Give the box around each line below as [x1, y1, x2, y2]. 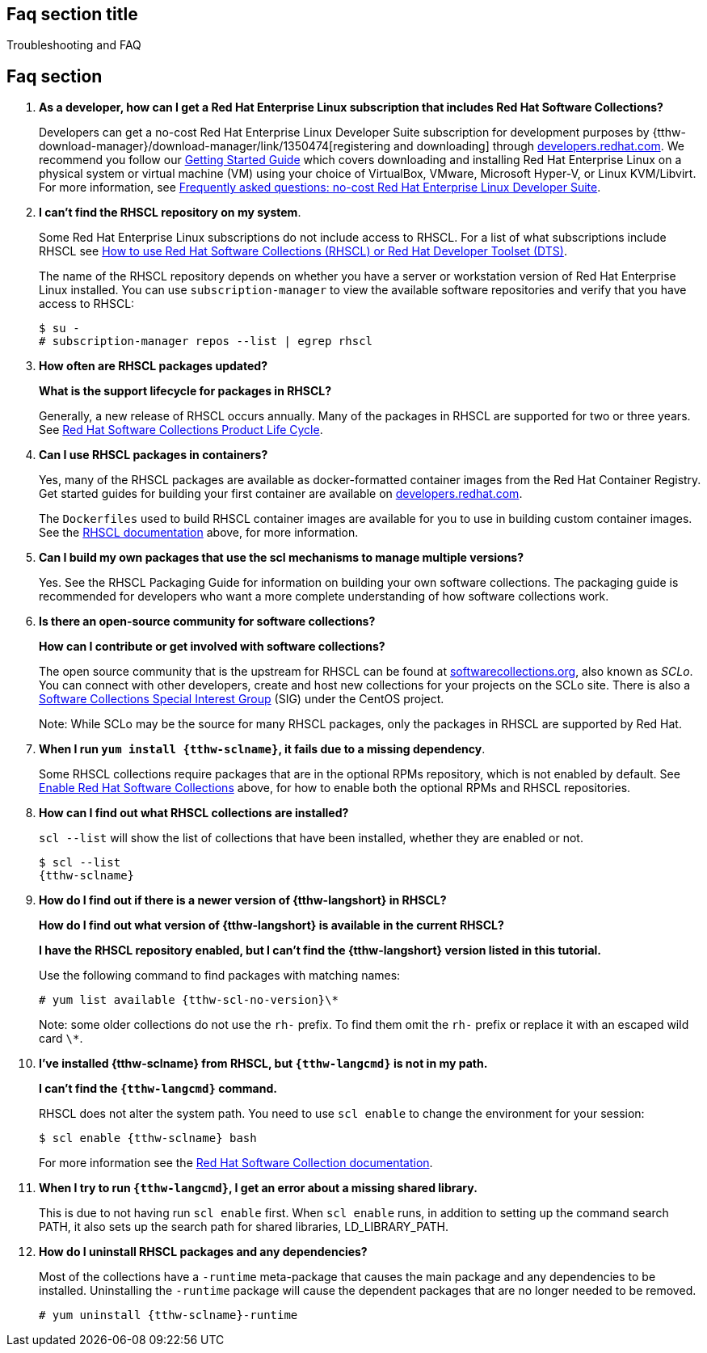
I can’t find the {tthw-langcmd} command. [39, 1081, 277, 1096]
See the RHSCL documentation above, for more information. [39, 525, 359, 540]
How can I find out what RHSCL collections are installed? [39, 806, 349, 820]
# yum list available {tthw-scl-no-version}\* [39, 993, 339, 1007]
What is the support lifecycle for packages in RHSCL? [39, 384, 332, 398]
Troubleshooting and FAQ [6, 38, 141, 53]
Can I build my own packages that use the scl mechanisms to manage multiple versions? [39, 550, 524, 565]
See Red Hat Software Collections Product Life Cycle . [39, 423, 323, 437]
